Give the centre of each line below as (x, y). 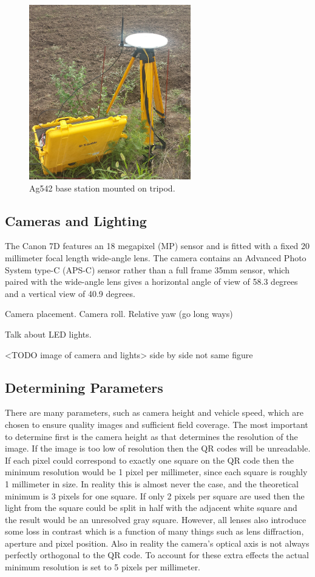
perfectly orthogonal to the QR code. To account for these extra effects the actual (157, 555)
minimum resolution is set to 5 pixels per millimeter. (103, 567)
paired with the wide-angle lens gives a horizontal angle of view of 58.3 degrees (151, 282)
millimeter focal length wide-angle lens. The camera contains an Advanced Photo (156, 257)
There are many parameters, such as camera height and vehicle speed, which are (154, 412)
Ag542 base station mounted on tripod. (102, 188)
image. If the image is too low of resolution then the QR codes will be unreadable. (158, 448)
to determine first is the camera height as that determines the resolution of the (151, 436)
